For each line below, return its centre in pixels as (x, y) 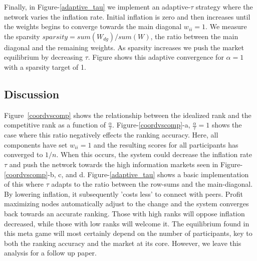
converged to (24, 154)
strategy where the (224, 7)
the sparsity (22, 36)
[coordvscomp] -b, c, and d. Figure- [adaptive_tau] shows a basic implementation (126, 174)
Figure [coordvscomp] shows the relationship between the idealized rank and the (128, 115)
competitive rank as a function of (55, 125)
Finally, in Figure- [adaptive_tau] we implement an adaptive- (97, 7)
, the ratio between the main (194, 36)
